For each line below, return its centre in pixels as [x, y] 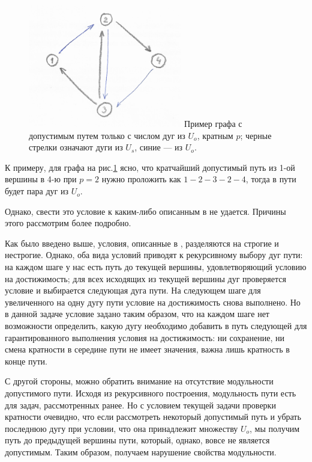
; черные [256, 135]
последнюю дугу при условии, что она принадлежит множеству [121, 428]
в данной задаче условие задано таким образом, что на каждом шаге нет [137, 314]
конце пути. [26, 361]
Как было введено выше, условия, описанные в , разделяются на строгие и [142, 243]
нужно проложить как [141, 179]
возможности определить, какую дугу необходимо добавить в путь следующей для [156, 325]
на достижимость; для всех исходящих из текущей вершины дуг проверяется [145, 278]
